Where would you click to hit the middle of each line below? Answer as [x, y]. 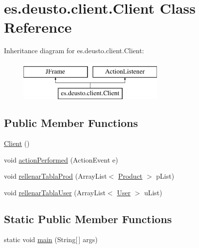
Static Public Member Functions [88, 219]
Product [130, 176]
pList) [165, 176]
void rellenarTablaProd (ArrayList [55, 176]
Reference [38, 27]
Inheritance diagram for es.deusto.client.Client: [74, 51]
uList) [153, 193]
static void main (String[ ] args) [51, 239]
